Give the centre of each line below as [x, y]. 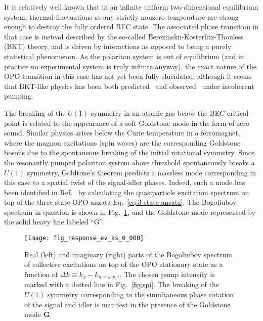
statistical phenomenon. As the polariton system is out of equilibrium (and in [124, 56]
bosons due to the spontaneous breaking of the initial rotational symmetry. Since [129, 152]
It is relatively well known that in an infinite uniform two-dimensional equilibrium [131, 7]
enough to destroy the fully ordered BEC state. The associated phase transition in [131, 27]
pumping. [19, 96]
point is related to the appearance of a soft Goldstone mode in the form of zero [127, 123]
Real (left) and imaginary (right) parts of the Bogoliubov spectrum [128, 254]
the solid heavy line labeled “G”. [54, 222]
